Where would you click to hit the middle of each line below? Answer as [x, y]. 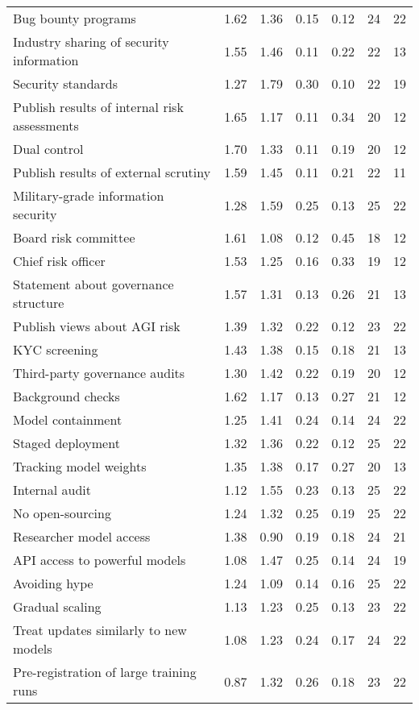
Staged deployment [66, 443]
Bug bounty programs [75, 18]
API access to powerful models [100, 560]
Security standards [66, 83]
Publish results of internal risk [98, 107]
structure [39, 303]
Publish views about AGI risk [97, 326]
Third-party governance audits [99, 373]
